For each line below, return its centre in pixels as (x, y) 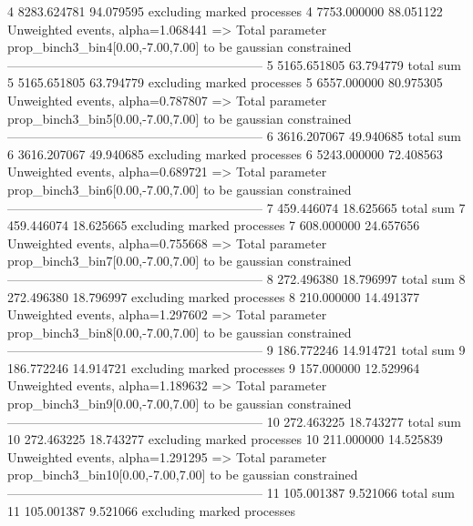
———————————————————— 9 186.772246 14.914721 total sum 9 (236, 350)
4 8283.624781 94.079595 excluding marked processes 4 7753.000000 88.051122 (225, 11)
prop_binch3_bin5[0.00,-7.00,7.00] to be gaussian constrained (180, 118)
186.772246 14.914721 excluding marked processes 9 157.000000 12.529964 (214, 367)
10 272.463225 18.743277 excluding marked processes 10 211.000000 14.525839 (225, 439)
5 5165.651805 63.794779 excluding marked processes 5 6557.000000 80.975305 (225, 82)
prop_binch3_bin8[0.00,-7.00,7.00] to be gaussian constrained (180, 332)
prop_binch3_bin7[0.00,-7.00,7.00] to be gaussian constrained (180, 261)
